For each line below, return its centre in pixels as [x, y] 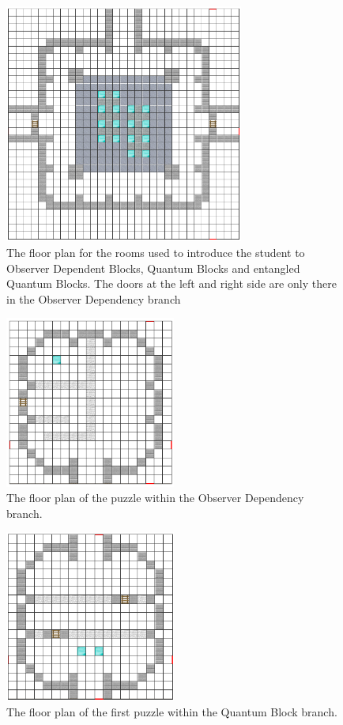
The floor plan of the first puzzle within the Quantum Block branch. [172, 711]
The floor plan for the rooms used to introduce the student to [156, 252]
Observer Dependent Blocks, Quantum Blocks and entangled [153, 268]
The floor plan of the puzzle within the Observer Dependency [155, 498]
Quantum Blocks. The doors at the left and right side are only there [171, 283]
